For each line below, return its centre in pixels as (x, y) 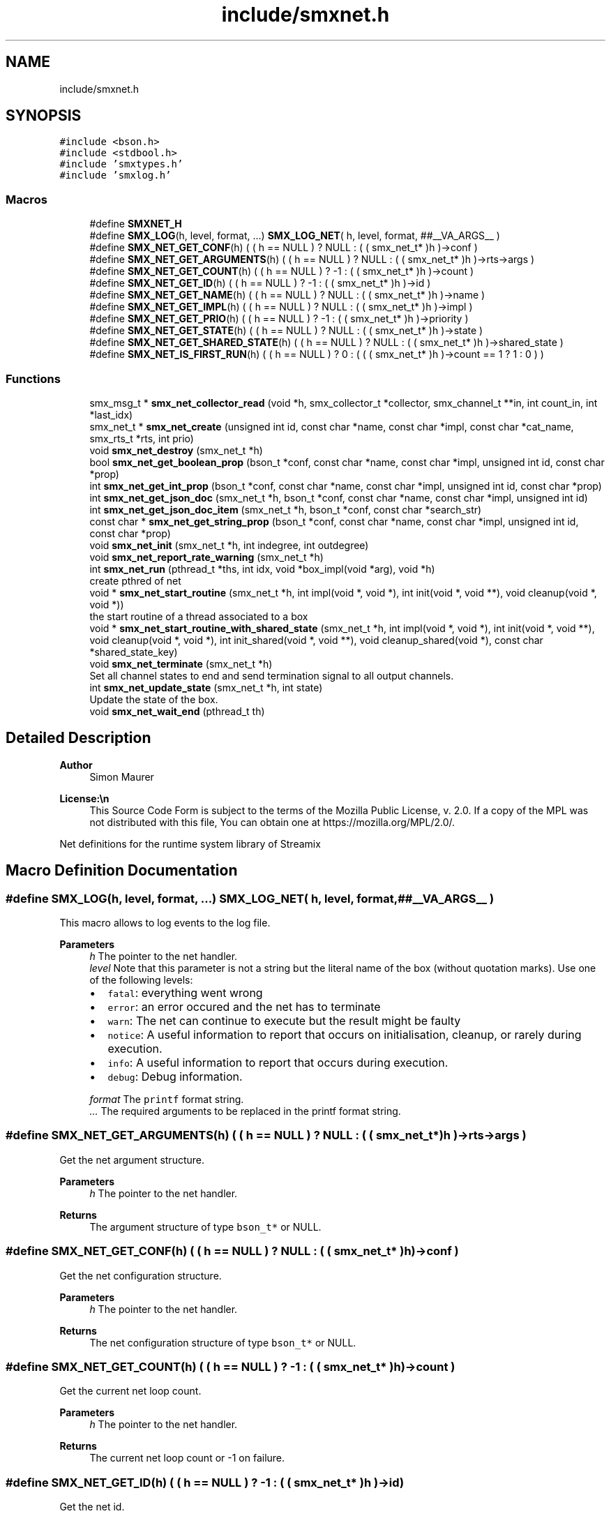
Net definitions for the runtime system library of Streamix (190, 843)
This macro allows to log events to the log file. (165, 923)
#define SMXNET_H (136, 224)
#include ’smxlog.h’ (115, 175)
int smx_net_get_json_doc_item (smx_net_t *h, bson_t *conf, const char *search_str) (286, 509)
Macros (27, 199)
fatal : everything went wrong (185, 993)
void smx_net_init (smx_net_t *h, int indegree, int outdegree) (229, 545)
